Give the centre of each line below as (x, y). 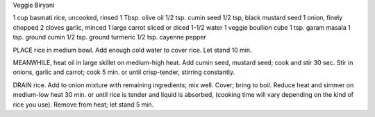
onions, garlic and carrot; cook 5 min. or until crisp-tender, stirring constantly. (124, 72)
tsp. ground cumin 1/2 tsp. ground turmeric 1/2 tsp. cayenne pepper (109, 37)
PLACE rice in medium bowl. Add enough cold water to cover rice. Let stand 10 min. (133, 50)
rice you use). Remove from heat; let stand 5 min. (83, 105)
